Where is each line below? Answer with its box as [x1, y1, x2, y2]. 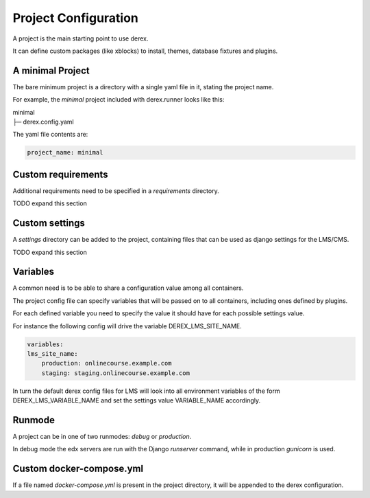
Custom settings [12, 217, 86, 229]
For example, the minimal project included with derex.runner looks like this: [12, 95, 225, 104]
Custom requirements [12, 168, 109, 180]
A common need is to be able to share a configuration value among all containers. [12, 284, 244, 292]
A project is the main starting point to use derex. [12, 34, 149, 43]
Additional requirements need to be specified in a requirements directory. [12, 186, 219, 195]
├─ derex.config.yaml [12, 117, 75, 126]
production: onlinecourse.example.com [41, 359, 172, 367]
